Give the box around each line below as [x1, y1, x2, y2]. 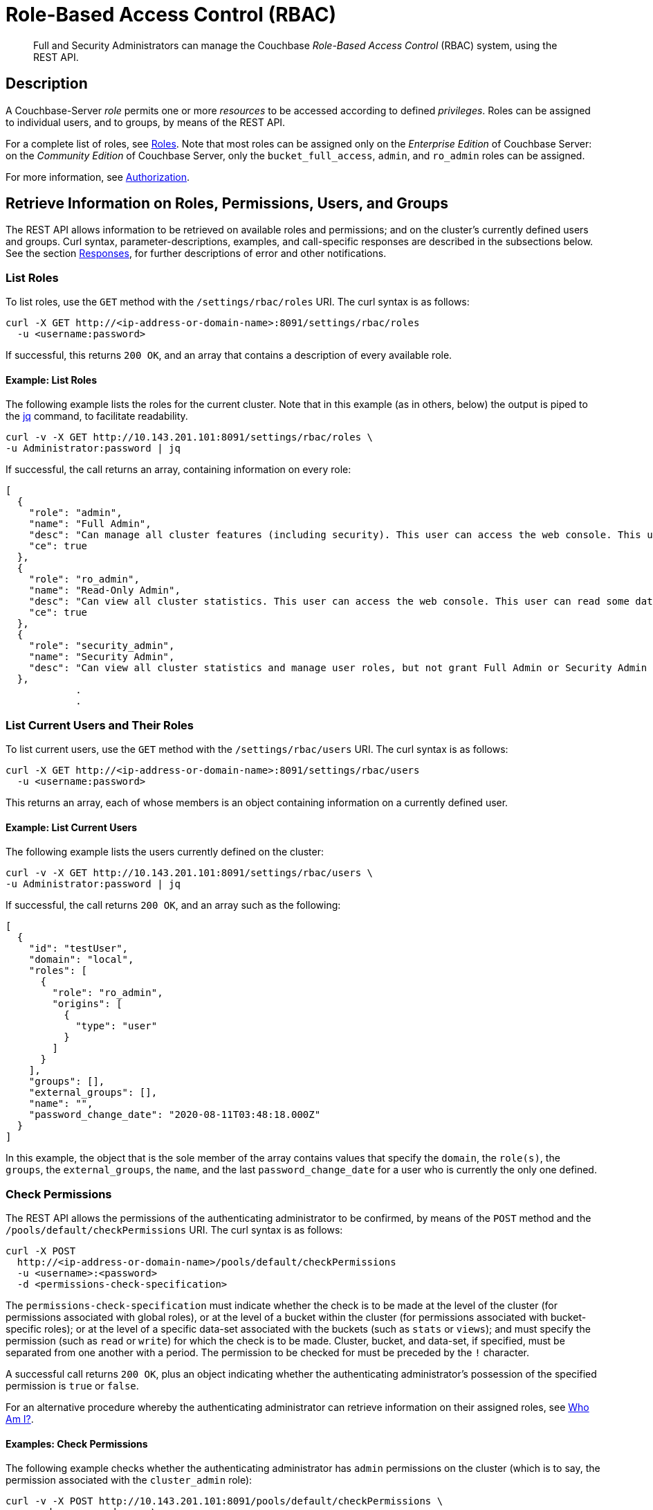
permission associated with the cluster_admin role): [6, 1474, 252, 1486]
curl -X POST [6, 1245, 76, 1257]
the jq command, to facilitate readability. [6, 410, 188, 423]
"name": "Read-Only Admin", [28, 585, 181, 596]
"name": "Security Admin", [28, 651, 175, 663]
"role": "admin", [28, 507, 122, 519]
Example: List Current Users [6, 821, 138, 833]
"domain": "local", [28, 954, 134, 966]
